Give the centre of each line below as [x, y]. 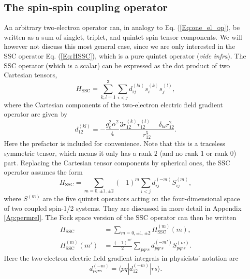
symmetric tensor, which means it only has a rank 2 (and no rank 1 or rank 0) [120, 153]
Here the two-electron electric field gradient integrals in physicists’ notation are [121, 258]
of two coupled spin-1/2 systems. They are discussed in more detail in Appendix [123, 208]
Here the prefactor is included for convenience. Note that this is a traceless [115, 143]
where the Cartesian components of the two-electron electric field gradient [113, 104]
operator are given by [36, 114]
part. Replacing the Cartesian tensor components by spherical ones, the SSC [117, 162]
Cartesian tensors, [30, 75]
